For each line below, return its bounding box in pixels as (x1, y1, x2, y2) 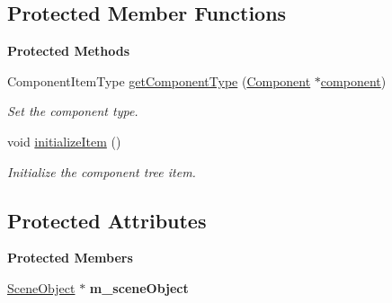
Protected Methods (7, 41, 130, 60)
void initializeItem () (7, 131, 121, 150)
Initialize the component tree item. (7, 162, 196, 181)
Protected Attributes (7, 206, 207, 234)
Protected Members (7, 248, 133, 267)
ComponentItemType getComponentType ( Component (7, 71, 311, 90)
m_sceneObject (89, 278, 189, 297)
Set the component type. (7, 102, 138, 120)
